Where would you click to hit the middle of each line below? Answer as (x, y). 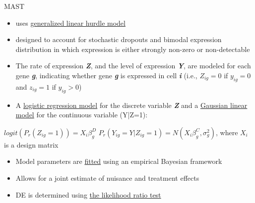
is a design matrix (31, 144)
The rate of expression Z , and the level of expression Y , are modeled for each (133, 66)
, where (227, 132)
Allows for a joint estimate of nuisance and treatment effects (107, 178)
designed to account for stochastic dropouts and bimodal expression (119, 39)
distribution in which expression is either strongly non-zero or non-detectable (133, 49)
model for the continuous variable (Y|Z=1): (82, 115)
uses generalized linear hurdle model (70, 23)
